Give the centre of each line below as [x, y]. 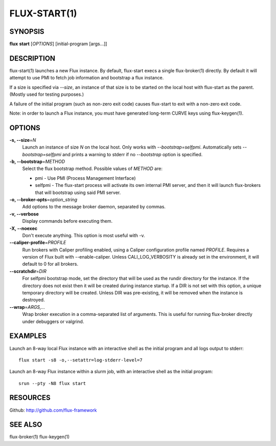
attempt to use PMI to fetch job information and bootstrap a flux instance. [87, 78]
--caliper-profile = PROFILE [38, 243]
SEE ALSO [26, 425]
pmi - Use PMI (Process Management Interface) [85, 178]
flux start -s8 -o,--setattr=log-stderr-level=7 [80, 360]
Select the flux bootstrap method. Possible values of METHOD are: [93, 168]
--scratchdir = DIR [28, 271]
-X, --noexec [24, 228]
